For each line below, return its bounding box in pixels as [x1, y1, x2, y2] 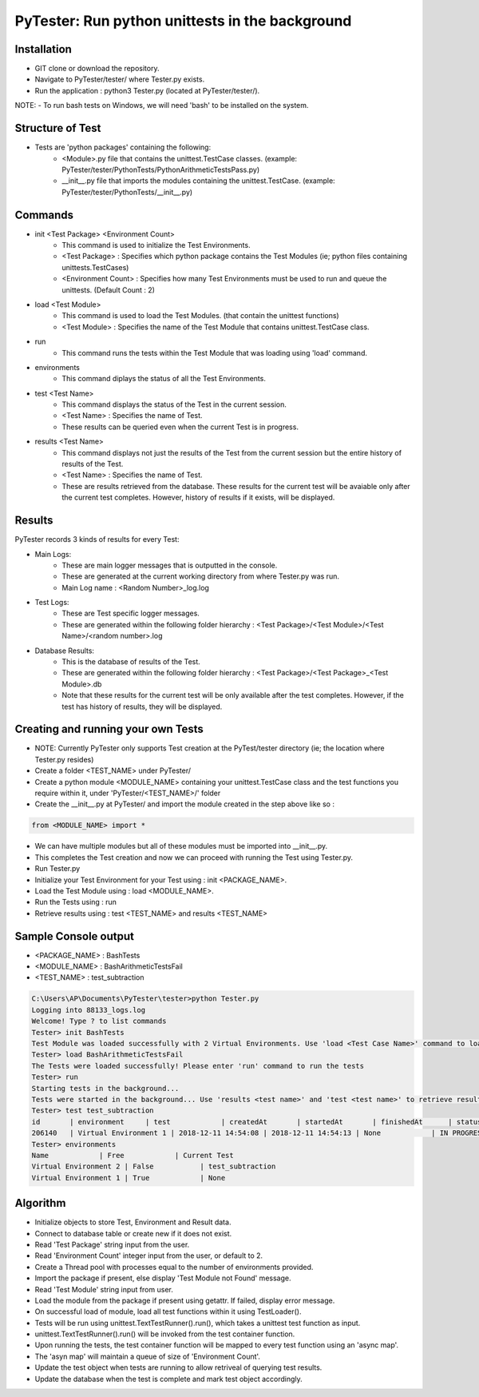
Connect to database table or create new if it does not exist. [34, 1228, 232, 1238]
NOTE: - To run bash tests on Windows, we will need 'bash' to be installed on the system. [14, 101, 309, 110]
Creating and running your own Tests [14, 722, 204, 736]
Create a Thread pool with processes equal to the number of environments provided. [34, 1262, 314, 1272]
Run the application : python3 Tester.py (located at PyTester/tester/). [34, 86, 260, 95]
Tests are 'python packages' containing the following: [34, 142, 212, 152]
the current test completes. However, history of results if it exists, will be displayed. [61, 492, 335, 503]
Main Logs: [34, 549, 72, 559]
